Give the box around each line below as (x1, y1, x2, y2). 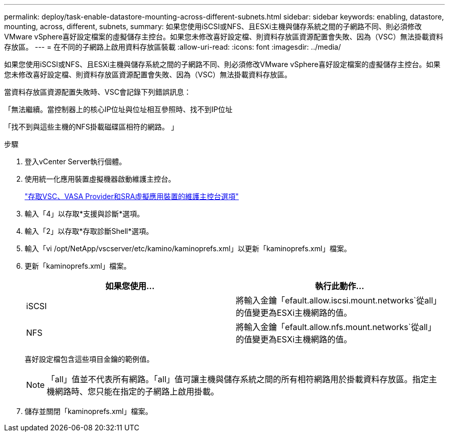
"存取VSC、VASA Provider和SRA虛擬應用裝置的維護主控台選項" (25, 192, 239, 201)
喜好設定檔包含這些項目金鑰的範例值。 (25, 355, 154, 363)
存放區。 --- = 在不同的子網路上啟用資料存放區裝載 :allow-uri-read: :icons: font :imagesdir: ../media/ (4, 42, 341, 51)
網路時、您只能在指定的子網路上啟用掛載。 (55, 386, 219, 397)
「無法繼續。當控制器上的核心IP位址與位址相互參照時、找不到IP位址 (4, 105, 233, 114)
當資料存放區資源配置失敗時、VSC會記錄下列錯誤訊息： (4, 88, 191, 96)
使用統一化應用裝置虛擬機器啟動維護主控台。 (25, 175, 175, 183)
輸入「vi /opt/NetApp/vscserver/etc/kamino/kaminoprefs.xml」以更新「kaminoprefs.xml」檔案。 (25, 244, 351, 253)
